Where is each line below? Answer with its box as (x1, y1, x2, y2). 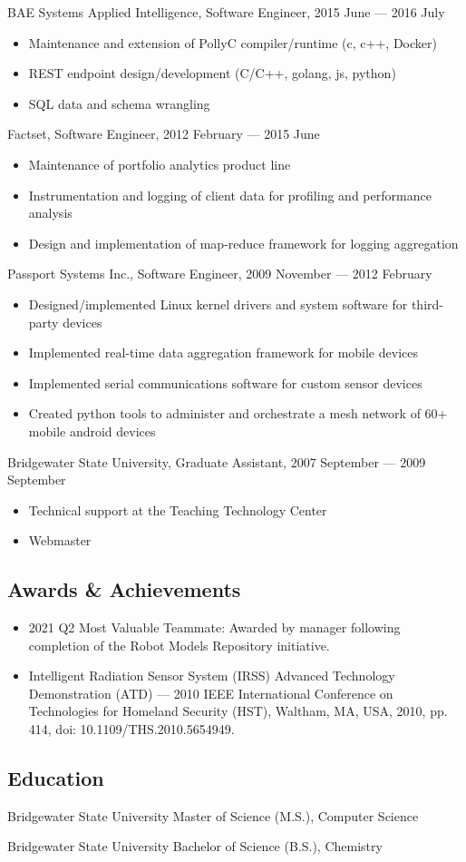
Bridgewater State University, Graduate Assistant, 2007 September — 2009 (7, 452, 426, 471)
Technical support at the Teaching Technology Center (28, 500, 327, 519)
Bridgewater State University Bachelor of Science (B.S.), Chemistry (7, 837, 383, 856)
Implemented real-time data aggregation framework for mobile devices (28, 343, 418, 362)
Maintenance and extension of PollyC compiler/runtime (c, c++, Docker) (28, 33, 437, 52)
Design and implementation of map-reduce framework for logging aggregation (28, 233, 459, 252)
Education (7, 764, 104, 792)
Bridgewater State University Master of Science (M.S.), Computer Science (7, 806, 419, 825)
